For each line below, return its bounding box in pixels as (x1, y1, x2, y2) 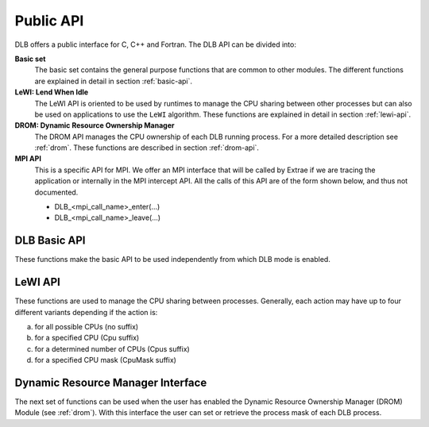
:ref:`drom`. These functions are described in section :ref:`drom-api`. (34, 143, 260, 152)
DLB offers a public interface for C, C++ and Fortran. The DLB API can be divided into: (14, 40, 297, 49)
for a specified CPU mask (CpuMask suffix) (34, 356, 176, 365)
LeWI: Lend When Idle (14, 87, 89, 97)
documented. (34, 187, 79, 197)
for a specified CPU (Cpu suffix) (34, 333, 140, 343)
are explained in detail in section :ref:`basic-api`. (34, 76, 193, 86)
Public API (14, 12, 84, 29)
